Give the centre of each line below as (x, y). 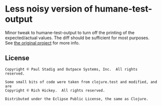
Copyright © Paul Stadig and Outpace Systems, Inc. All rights (71, 69)
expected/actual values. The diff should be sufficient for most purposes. (77, 38)
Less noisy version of (49, 9)
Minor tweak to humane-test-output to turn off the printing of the (70, 32)
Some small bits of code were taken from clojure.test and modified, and (81, 82)
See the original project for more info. (42, 43)
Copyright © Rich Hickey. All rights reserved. (55, 91)
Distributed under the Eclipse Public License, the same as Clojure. (77, 99)
